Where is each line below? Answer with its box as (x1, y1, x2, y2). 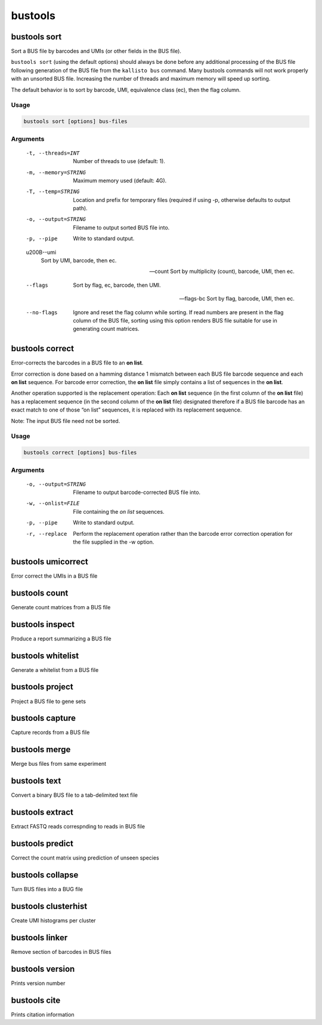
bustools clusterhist (11, 901, 88, 911)
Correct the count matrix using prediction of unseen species (11, 854, 159, 861)
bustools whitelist (11, 650, 79, 661)
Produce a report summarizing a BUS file (11, 635, 112, 642)
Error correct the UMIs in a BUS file (11, 572, 98, 579)
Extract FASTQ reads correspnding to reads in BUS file (11, 823, 145, 830)
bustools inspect (11, 619, 75, 630)
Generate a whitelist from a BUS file (11, 666, 99, 673)
